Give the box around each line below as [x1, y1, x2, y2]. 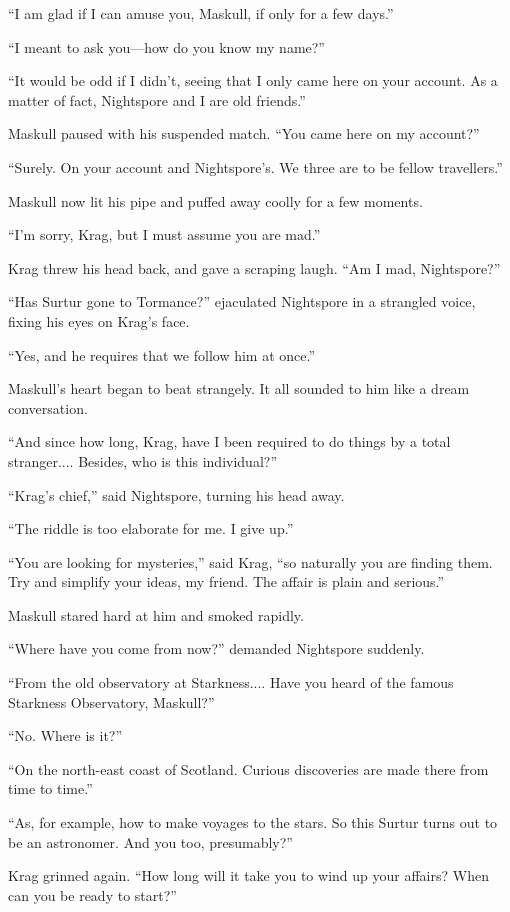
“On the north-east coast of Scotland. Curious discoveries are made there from [8, 758, 489, 779]
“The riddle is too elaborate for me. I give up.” [8, 518, 294, 539]
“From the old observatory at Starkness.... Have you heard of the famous [8, 672, 454, 693]
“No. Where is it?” [8, 725, 123, 746]
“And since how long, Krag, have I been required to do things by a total [8, 431, 451, 452]
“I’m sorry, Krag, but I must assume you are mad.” [8, 224, 321, 245]
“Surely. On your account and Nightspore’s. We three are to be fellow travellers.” [8, 156, 503, 177]
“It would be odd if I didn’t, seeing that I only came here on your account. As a [8, 70, 498, 91]
